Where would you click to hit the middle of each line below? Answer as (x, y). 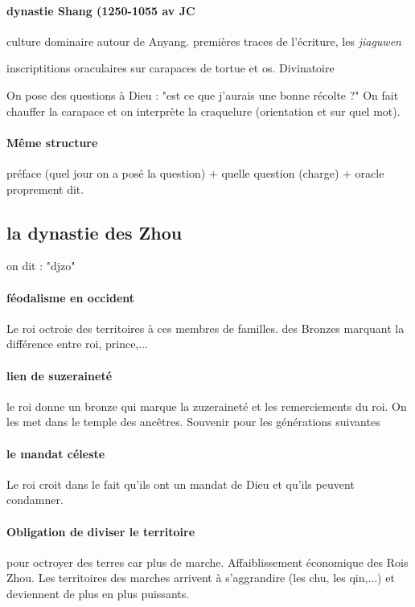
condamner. (35, 500)
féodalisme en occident (71, 297)
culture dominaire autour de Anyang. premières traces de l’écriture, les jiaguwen (204, 41)
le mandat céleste (56, 453)
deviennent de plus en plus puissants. (98, 593)
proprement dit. (45, 189)
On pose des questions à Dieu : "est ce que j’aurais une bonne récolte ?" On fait (203, 94)
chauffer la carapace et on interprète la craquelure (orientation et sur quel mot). (203, 111)
